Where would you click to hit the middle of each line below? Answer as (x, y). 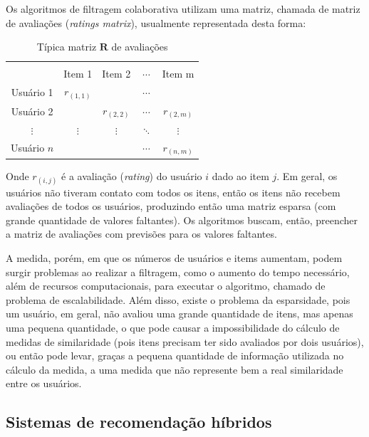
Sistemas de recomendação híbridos (139, 422)
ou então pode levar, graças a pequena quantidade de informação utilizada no (175, 356)
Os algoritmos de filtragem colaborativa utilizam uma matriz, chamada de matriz (183, 9)
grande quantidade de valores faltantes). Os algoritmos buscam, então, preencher (182, 220)
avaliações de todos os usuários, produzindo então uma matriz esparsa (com (171, 206)
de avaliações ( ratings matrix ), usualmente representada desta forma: (156, 22)
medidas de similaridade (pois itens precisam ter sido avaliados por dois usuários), (185, 341)
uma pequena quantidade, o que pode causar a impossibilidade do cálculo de (173, 328)
